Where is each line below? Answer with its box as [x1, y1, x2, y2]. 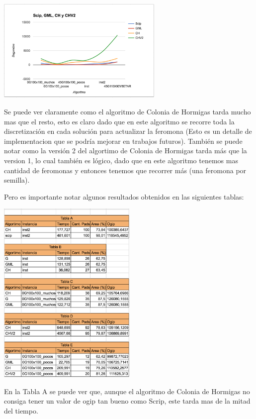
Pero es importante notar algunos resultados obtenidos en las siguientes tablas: [4, 191, 244, 202]
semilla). [4, 175, 30, 185]
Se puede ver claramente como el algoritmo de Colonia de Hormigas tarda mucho [4, 106, 251, 116]
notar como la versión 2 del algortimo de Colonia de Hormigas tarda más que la [4, 145, 247, 156]
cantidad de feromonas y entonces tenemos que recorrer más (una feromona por [4, 165, 247, 175]
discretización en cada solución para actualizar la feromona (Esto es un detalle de [4, 126, 252, 136]
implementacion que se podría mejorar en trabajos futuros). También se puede [4, 135, 243, 146]
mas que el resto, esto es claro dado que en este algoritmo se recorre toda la [4, 116, 235, 126]
